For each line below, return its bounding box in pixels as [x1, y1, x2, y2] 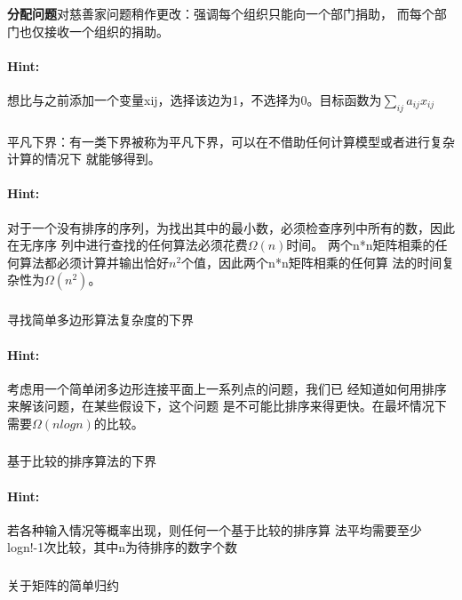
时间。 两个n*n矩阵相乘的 [286, 236, 435, 254]
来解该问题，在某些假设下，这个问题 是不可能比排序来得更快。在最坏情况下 [7, 396, 447, 415]
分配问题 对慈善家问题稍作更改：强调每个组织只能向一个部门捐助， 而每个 [7, 4, 434, 22]
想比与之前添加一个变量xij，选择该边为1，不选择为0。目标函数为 [7, 90, 382, 108]
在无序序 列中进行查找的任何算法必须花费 [7, 236, 248, 254]
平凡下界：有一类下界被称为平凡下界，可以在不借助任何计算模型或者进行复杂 [7, 132, 455, 150]
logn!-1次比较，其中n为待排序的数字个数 [7, 538, 238, 556]
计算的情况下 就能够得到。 [7, 149, 161, 168]
